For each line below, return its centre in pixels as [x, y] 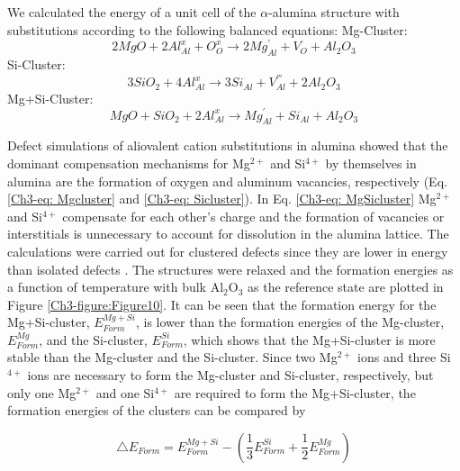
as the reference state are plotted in [346, 287]
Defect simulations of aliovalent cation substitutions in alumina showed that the [228, 145]
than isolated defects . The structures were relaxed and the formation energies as [230, 269]
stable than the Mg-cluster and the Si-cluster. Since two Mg [172, 357]
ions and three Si [404, 357]
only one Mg [42, 392]
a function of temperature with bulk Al [116, 287]
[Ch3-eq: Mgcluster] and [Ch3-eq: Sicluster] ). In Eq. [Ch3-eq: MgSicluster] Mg [222, 199]
